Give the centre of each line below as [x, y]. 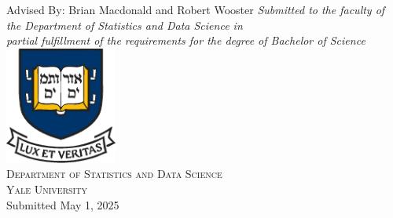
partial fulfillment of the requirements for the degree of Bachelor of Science [186, 40]
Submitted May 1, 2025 [63, 204]
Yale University [47, 189]
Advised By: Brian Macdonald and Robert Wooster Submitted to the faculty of [196, 10]
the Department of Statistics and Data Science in [125, 25]
